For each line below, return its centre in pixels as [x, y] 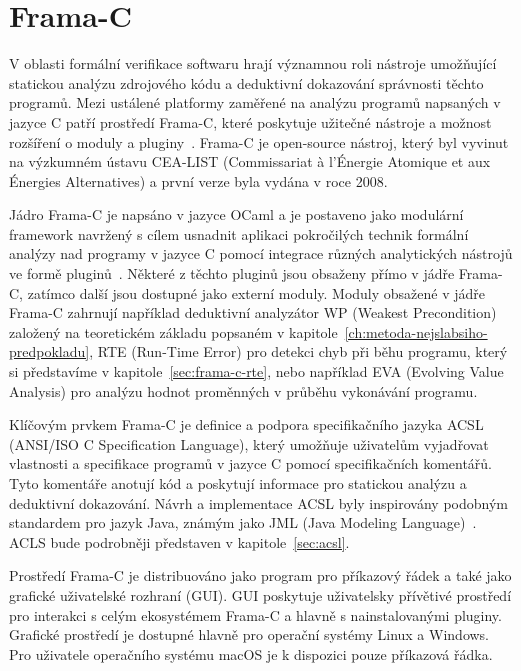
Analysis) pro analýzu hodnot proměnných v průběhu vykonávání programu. [243, 390]
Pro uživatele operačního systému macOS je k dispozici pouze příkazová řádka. [251, 653]
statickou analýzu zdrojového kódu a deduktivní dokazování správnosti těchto [246, 82]
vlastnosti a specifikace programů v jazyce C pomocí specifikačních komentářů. [251, 463]
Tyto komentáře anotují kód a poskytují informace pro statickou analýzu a [238, 483]
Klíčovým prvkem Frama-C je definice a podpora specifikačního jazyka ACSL [246, 424]
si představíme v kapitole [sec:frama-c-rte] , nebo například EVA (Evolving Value [256, 371]
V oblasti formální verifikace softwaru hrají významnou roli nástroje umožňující [253, 63]
